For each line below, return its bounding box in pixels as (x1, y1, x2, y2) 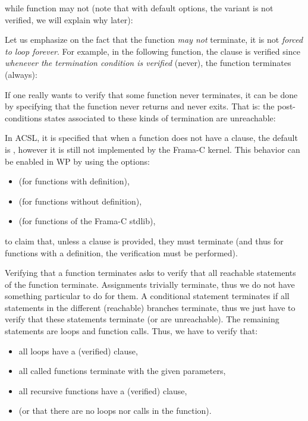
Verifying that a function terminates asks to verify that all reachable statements (5, 266, 296, 279)
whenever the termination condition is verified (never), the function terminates (5, 56, 291, 69)
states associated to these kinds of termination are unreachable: (44, 111, 276, 124)
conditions (5, 111, 42, 124)
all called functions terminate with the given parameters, (18, 365, 226, 377)
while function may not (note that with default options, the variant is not (5, 2, 274, 14)
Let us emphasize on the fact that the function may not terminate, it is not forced (5, 33, 303, 46)
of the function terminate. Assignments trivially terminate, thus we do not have (5, 278, 295, 290)
